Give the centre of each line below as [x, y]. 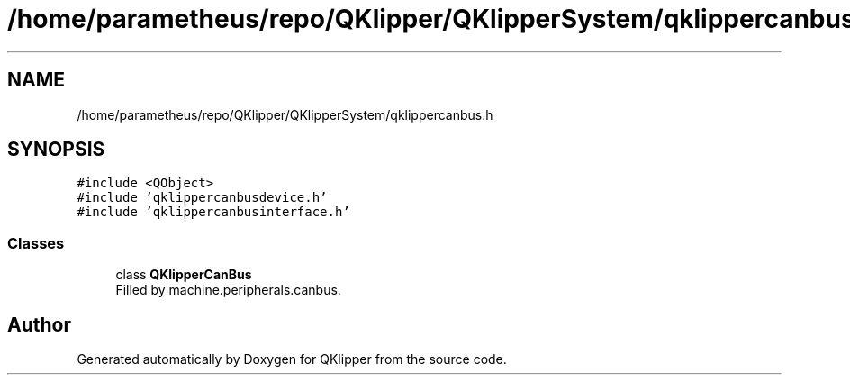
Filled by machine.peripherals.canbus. [228, 290]
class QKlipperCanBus [184, 275]
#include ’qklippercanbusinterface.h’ [213, 212]
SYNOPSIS [56, 150]
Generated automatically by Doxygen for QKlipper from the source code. [292, 359]
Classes [36, 243]
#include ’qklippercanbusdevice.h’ [202, 198]
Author [39, 324]
